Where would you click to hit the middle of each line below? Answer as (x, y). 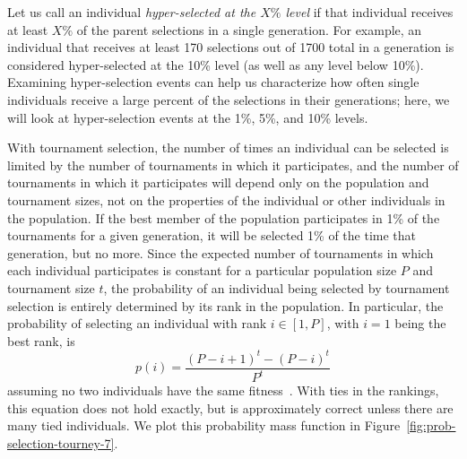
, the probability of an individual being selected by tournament (277, 287)
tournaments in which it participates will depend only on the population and (218, 182)
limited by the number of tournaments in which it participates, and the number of (233, 165)
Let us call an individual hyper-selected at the (132, 12)
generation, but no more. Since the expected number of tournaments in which (221, 252)
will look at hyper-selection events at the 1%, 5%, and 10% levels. (188, 117)
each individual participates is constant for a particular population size (202, 270)
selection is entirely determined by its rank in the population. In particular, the (225, 305)
